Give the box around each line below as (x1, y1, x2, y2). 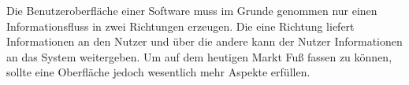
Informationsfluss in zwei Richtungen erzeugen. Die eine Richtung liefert (6, 17, 355, 34)
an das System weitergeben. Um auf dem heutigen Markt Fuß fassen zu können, (6, 48, 392, 65)
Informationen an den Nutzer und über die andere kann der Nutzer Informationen (6, 33, 403, 50)
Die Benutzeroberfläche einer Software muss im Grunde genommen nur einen (6, 2, 377, 18)
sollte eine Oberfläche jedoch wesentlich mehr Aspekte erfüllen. (6, 64, 310, 80)
